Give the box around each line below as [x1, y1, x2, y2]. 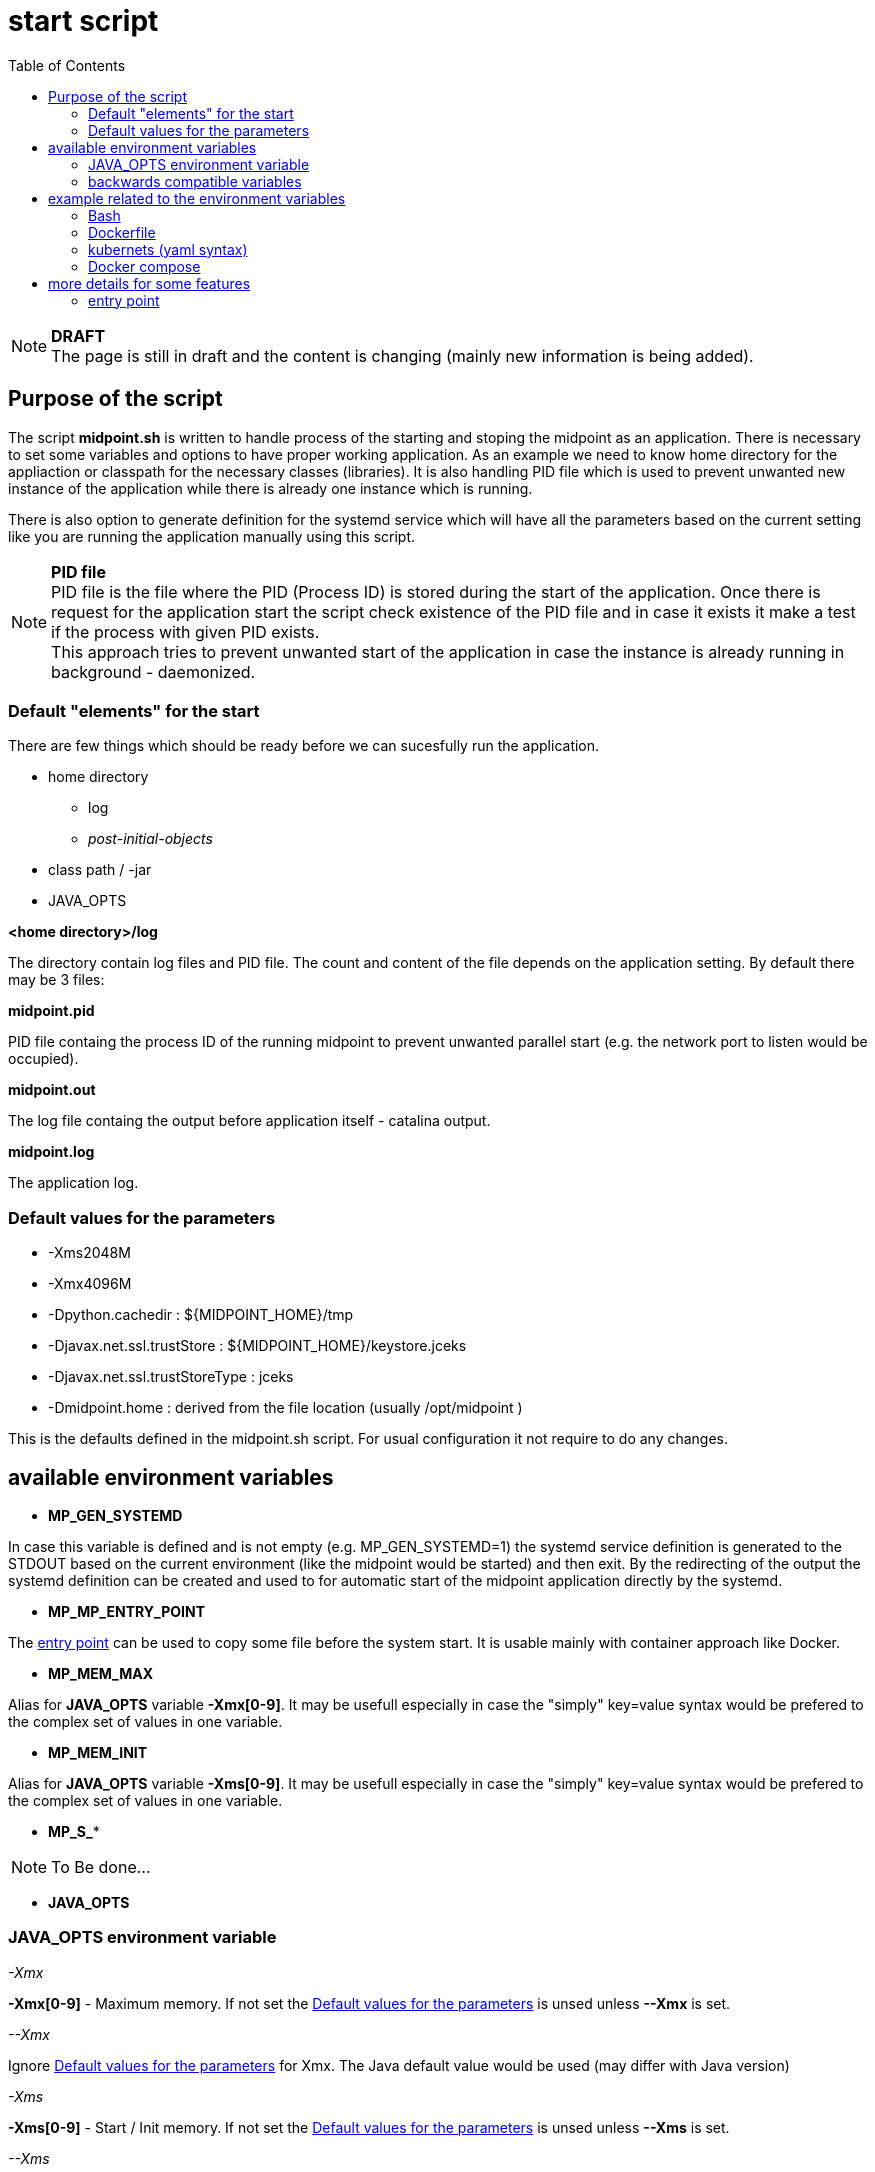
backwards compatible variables [88, 172, 302, 190]
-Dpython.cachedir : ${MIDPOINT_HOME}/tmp [48, 1306, 354, 1324]
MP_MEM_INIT [48, 1743, 148, 1761]
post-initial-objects [88, 830, 213, 848]
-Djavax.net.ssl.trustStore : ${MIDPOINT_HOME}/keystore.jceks [48, 1337, 467, 1355]
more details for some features [48, 274, 251, 292]
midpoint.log [8, 1143, 95, 1161]
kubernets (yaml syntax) [88, 240, 248, 258]
